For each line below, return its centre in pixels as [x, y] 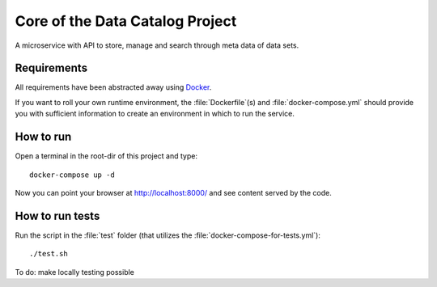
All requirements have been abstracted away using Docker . [113, 87]
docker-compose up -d [72, 175]
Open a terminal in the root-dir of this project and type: [106, 156]
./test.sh [49, 254]
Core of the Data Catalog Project [126, 21]
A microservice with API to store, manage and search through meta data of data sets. [157, 45]
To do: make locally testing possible [75, 272]
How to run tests [57, 215]
